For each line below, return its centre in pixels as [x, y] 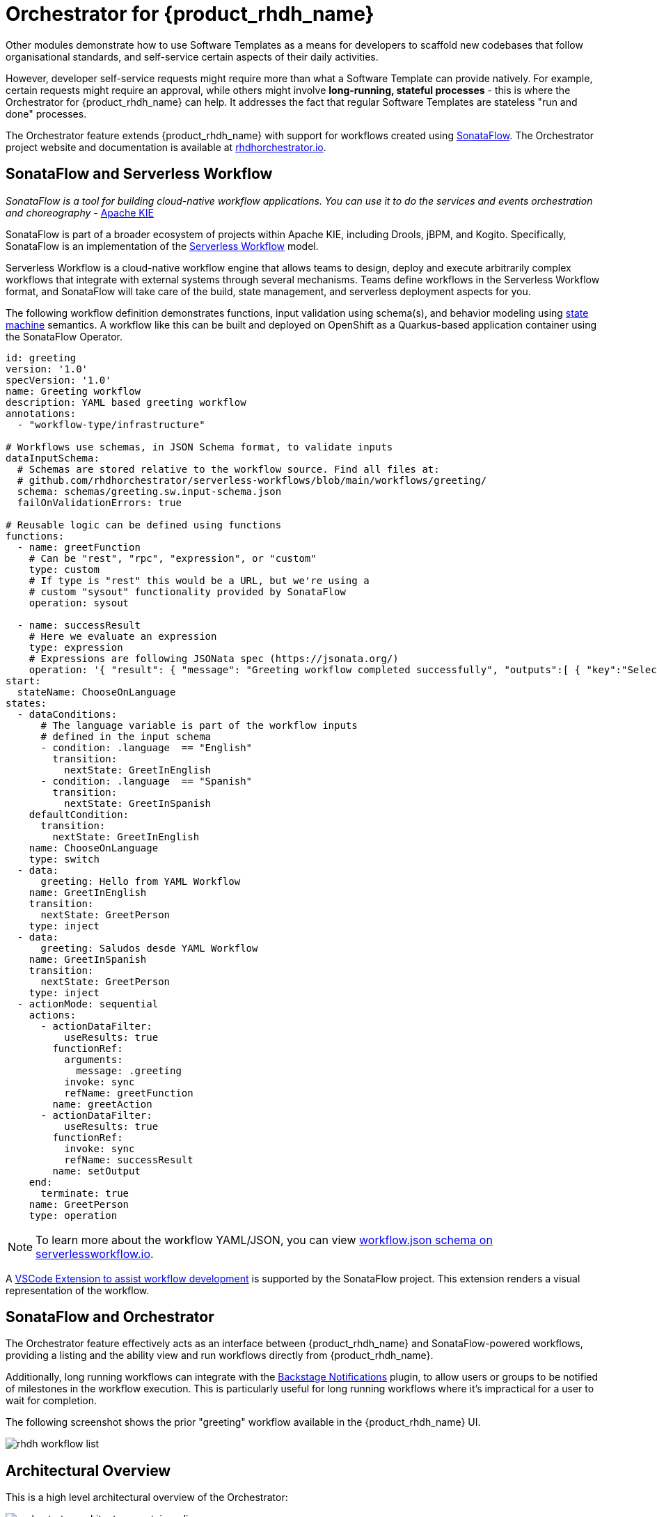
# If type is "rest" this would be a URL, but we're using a [199, 580]
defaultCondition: [79, 814]
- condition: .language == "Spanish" [147, 781]
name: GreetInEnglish [88, 892]
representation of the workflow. [78, 1290]
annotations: [41, 413]
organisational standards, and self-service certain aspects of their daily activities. [192, 56]
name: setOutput [96, 1171]
